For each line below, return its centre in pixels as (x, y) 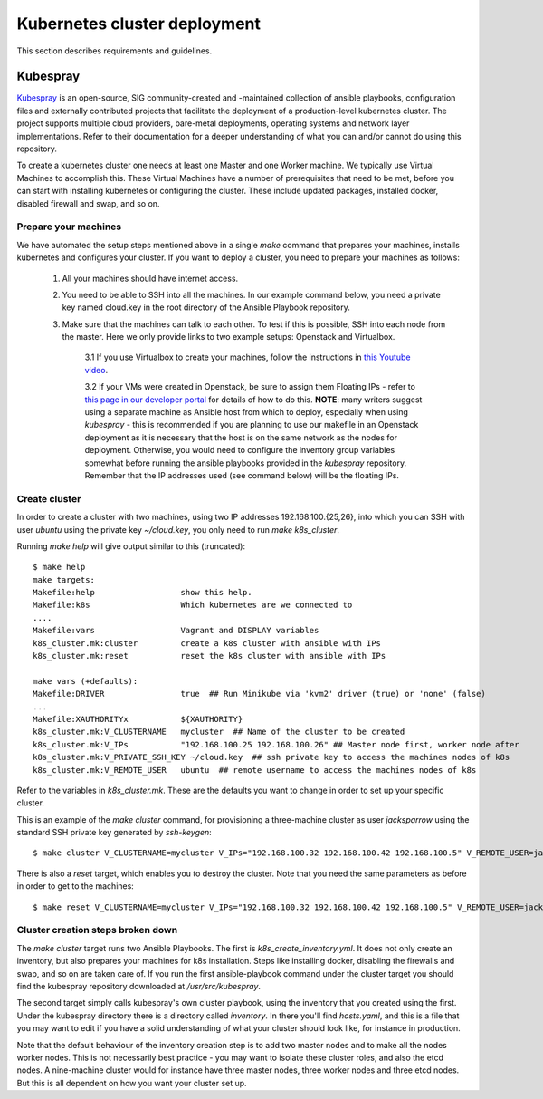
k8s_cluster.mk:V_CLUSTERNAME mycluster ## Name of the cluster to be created (219, 732)
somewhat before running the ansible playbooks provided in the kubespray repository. (246, 463)
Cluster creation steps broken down (97, 930)
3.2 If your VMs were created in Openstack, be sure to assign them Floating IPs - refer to (250, 387)
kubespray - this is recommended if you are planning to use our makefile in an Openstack (252, 425)
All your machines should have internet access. (150, 278)
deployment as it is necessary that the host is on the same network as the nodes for (241, 437)
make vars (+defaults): (86, 681)
